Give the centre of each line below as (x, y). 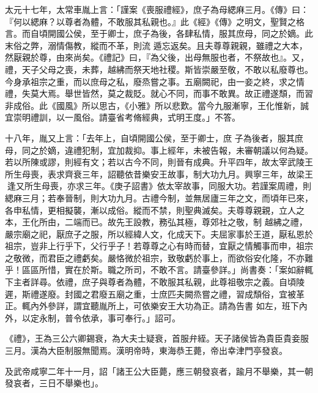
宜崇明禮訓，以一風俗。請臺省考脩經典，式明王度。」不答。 (123, 117)
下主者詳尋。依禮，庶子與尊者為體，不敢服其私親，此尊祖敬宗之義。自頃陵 (155, 282)
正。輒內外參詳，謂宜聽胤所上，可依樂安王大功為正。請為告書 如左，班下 (152, 306)
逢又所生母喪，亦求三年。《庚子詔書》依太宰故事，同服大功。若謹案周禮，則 (159, 186)
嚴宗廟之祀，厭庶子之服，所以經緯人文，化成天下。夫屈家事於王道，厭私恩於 (159, 234)
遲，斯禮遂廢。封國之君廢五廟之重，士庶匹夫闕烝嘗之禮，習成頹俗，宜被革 (155, 294)
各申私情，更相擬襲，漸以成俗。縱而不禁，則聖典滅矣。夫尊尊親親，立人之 (155, 210)
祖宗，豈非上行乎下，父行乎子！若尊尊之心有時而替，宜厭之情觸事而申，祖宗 (159, 246)
